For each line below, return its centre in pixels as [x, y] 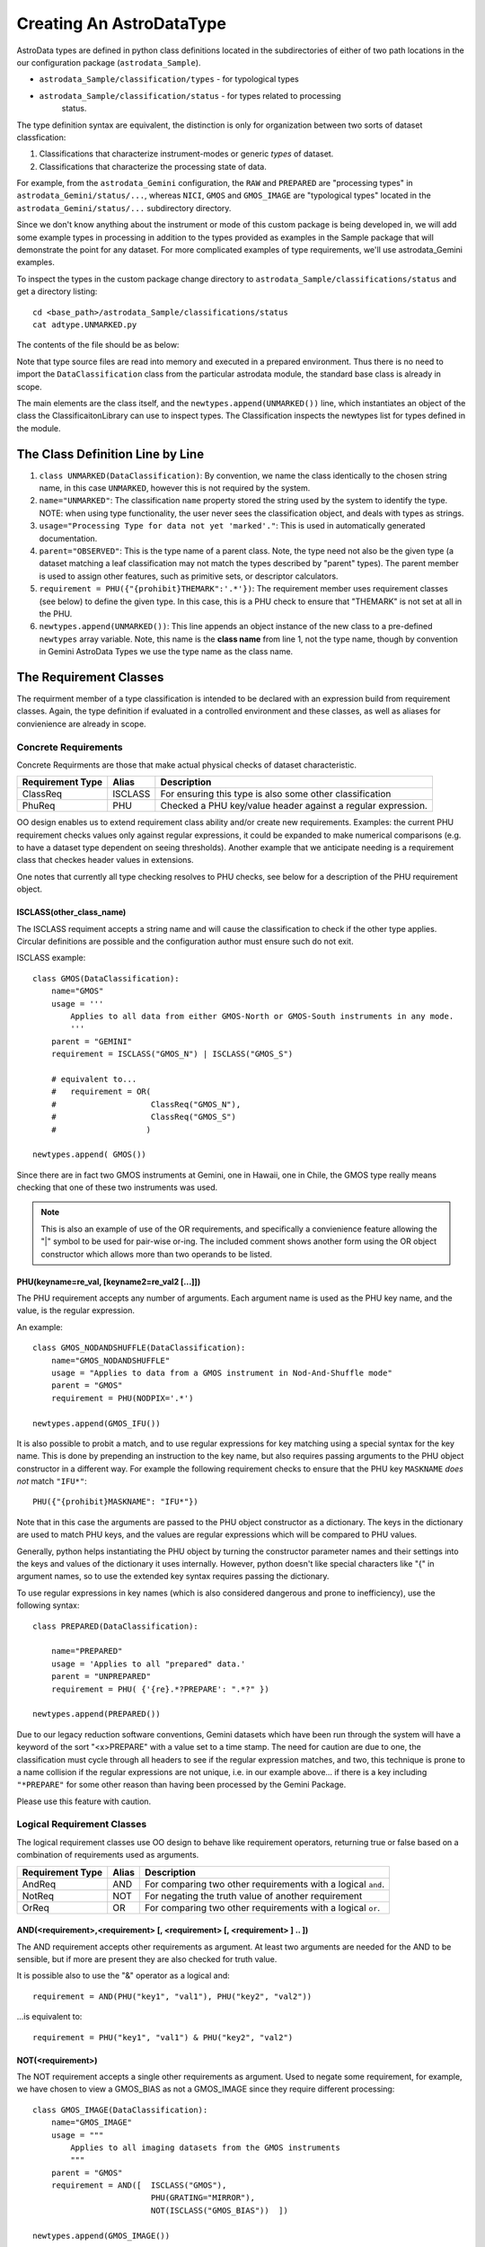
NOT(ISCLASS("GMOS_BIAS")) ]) [220, 2210]
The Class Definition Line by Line [110, 454]
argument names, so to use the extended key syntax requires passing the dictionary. [173, 1576]
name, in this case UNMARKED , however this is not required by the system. [175, 488]
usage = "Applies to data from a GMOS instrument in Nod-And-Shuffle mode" [221, 1372]
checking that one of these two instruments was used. [117, 1187]
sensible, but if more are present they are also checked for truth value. [147, 1959]
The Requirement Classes [90, 677]
